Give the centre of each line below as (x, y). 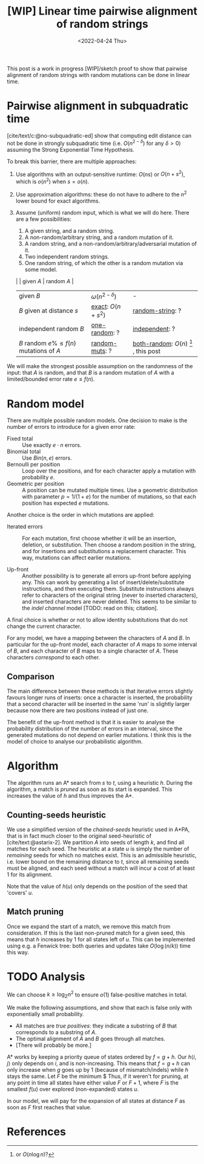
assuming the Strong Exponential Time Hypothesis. (71, 149)
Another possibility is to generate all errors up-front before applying (107, 576)
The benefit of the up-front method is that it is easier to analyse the (91, 722)
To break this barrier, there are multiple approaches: (72, 161)
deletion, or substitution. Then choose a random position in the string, (109, 545)
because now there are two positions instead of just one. (78, 710)
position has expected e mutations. (66, 503)
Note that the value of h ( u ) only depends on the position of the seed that (97, 886)
